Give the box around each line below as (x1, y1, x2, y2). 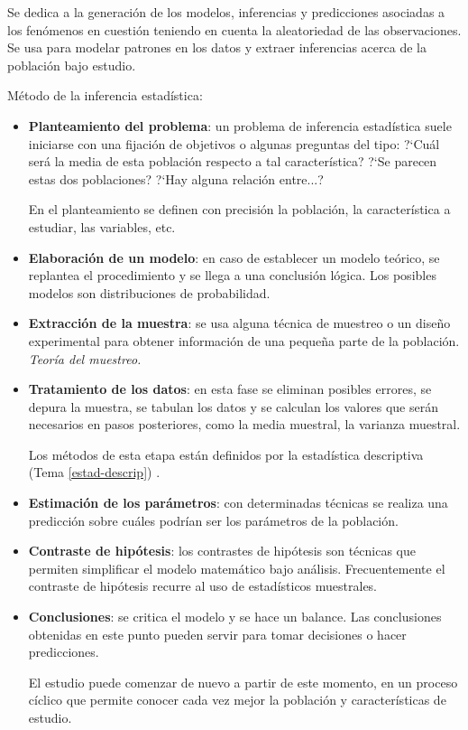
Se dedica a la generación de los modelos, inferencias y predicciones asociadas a (7, 3, 445, 21)
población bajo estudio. (7, 55, 136, 74)
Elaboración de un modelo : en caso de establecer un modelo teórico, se (28, 248, 440, 267)
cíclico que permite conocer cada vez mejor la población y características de (28, 690, 446, 709)
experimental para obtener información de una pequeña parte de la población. (28, 331, 460, 350)
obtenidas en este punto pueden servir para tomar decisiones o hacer (28, 624, 407, 643)
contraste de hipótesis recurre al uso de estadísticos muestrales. (28, 576, 378, 595)
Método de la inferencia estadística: (7, 86, 203, 105)
